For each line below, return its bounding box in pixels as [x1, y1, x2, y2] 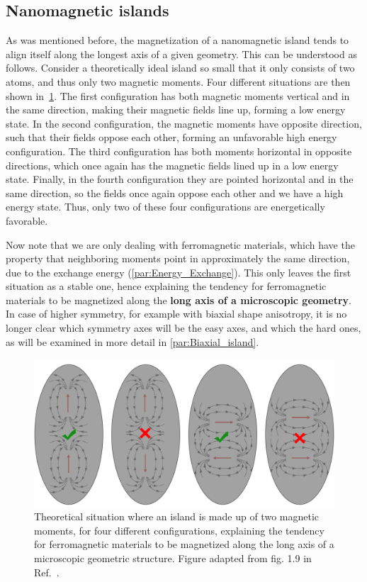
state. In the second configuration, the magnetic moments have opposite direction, [6, 116, 362, 130]
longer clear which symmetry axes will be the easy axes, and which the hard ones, [6, 320, 361, 335]
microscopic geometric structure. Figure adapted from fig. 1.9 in [34, 550, 312, 565]
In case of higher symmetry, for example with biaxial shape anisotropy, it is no [6, 306, 347, 321]
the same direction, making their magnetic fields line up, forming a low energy [6, 102, 346, 117]
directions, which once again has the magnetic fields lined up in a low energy [6, 157, 339, 172]
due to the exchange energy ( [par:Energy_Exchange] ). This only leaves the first [6, 264, 351, 279]
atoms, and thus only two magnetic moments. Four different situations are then [6, 74, 351, 89]
